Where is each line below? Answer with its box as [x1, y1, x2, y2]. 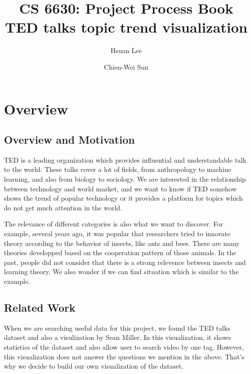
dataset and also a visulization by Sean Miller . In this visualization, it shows [4, 332, 231, 342]
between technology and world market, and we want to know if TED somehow [4, 183, 237, 193]
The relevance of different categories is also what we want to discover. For [4, 219, 223, 229]
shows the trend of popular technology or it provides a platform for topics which [4, 193, 243, 203]
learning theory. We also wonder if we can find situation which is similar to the [4, 266, 239, 277]
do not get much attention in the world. [4, 202, 122, 212]
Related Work [4, 300, 76, 315]
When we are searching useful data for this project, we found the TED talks [4, 322, 231, 333]
